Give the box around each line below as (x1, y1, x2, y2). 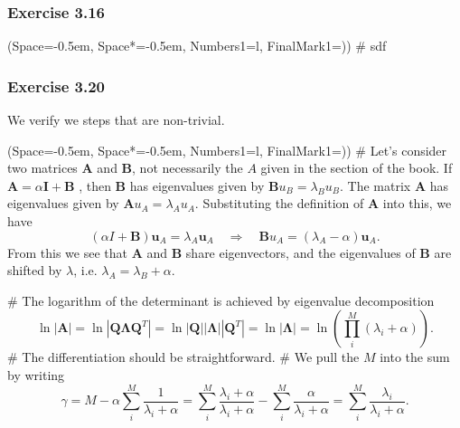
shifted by (7, 261, 62, 280)
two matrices (7, 158, 78, 177)
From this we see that (7, 243, 127, 262)
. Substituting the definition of (194, 194, 364, 213)
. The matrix (340, 176, 411, 195)
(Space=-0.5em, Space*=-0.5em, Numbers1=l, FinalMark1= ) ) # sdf (7, 36, 387, 55)
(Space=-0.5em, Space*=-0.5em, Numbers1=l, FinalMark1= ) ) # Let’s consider (7, 140, 447, 159)
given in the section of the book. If (260, 158, 453, 177)
